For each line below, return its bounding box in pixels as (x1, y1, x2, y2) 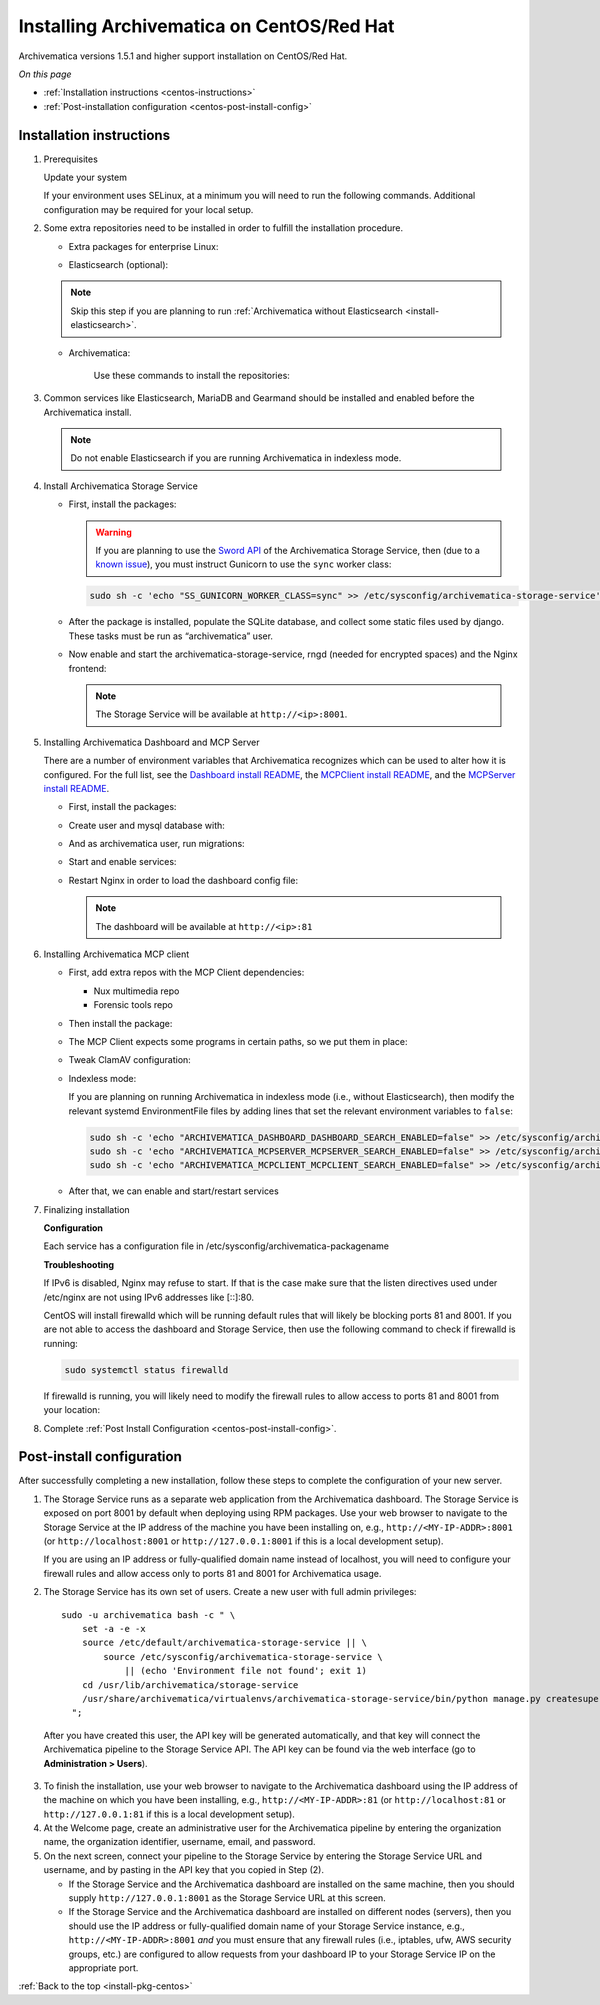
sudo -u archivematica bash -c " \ (61, 1609, 236, 1620)
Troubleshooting (43, 1258, 115, 1270)
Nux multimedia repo (93, 985, 180, 997)
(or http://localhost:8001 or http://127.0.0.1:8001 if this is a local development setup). (43, 1535, 444, 1547)
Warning (95, 526, 132, 538)
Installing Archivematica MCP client (43, 948, 190, 960)
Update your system (43, 171, 127, 184)
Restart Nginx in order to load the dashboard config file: (68, 874, 299, 886)
